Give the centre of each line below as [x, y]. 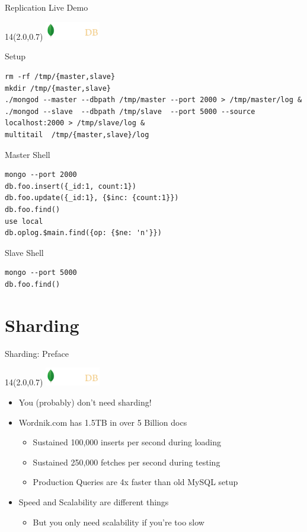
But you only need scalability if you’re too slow [119, 522]
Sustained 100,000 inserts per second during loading [127, 442]
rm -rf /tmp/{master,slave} [60, 77]
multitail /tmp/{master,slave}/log [77, 134]
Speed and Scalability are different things [94, 502]
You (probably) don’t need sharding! [85, 402]
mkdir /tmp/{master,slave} [58, 88]
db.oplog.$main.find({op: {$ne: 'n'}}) [83, 233]
